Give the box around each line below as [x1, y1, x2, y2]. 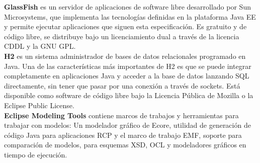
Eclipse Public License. [4, 100, 74, 110]
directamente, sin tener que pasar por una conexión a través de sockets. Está [4, 80, 240, 91]
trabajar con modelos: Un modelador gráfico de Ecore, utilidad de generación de [4, 120, 251, 130]
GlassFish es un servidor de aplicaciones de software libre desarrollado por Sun [4, 2, 251, 12]
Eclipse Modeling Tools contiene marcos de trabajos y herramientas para [4, 110, 239, 120]
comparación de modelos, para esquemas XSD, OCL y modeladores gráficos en [4, 139, 246, 150]
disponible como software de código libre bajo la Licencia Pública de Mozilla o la [4, 90, 253, 101]
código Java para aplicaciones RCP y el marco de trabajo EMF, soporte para [4, 129, 242, 140]
